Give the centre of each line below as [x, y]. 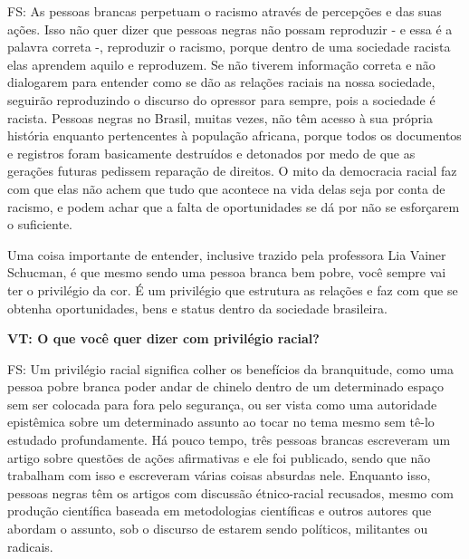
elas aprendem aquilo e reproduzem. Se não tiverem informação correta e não [221, 64]
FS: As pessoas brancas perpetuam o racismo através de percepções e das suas [225, 11]
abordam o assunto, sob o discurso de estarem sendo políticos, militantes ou [218, 529]
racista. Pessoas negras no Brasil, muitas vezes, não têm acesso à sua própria [220, 117]
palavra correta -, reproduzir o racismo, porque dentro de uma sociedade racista [229, 47]
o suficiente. [40, 224]
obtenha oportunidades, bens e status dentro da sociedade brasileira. [197, 308]
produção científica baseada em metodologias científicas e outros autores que [220, 511]
